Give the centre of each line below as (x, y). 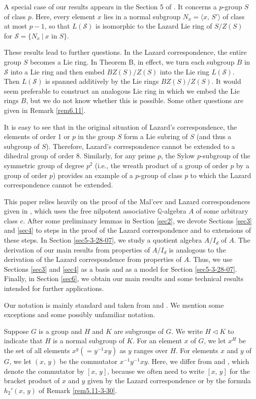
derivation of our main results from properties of (77, 249)
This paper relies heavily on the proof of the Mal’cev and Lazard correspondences (127, 201)
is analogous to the (197, 249)
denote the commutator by (44, 371)
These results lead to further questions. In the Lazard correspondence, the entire (125, 52)
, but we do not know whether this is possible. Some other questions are (135, 100)
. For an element (157, 341)
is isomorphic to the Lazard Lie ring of (154, 26)
